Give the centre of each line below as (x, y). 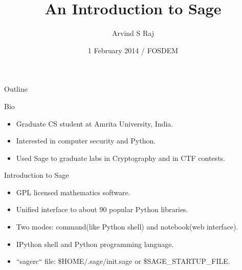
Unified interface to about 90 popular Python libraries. (102, 209)
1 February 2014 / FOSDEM (133, 50)
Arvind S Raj (133, 33)
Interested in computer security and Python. (86, 141)
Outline (16, 89)
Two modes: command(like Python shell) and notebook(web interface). (127, 227)
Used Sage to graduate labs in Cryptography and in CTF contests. (120, 158)
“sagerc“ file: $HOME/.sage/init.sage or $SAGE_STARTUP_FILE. (123, 261)
